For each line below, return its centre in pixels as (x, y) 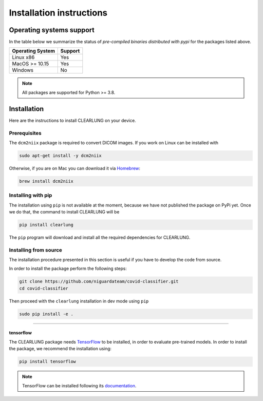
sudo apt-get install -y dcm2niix (60, 155)
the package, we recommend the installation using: (60, 349)
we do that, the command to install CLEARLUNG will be (64, 211)
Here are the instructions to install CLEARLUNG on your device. (73, 120)
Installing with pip (30, 195)
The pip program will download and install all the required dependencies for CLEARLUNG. (100, 237)
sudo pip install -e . (46, 314)
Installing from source (36, 250)
